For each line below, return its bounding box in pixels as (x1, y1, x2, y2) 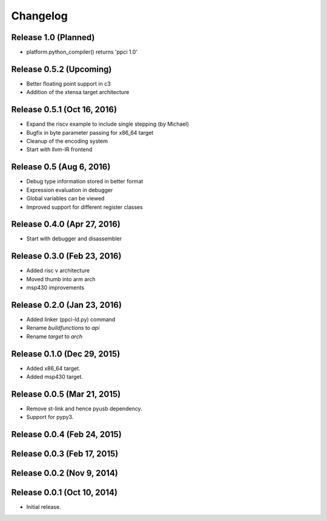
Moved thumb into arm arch (26, 275, 96, 282)
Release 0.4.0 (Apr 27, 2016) (11, 219, 121, 230)
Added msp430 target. (26, 373, 84, 381)
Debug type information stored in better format (26, 178, 144, 185)
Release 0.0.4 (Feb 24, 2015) (11, 429, 122, 440)
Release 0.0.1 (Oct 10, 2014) (11, 488, 118, 498)
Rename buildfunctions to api (26, 324, 100, 332)
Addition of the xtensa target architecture (26, 89, 130, 96)
